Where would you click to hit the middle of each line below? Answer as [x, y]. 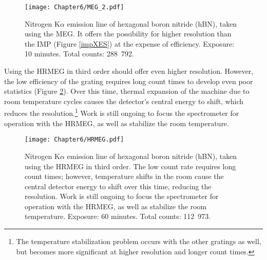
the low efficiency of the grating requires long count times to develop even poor [129, 81]
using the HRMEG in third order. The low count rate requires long [130, 166]
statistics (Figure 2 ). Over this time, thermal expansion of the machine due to [127, 91]
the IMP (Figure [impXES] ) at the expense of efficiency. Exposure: [130, 43]
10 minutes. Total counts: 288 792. [79, 54]
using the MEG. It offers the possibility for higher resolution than [128, 34]
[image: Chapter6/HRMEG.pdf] [74, 140]
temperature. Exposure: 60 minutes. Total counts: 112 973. [118, 216]
